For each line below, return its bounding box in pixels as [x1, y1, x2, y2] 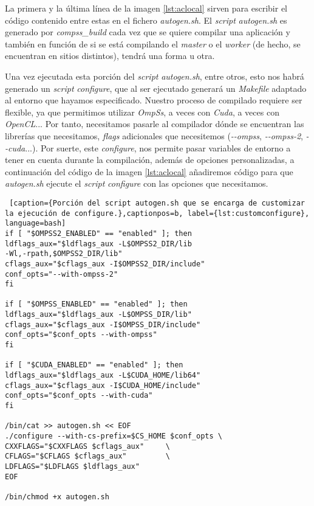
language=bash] [5, 219, 66, 228]
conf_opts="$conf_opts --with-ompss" [5, 330, 157, 339]
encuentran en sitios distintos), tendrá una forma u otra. [5, 49, 215, 62]
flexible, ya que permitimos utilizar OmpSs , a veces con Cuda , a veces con [5, 105, 279, 118]
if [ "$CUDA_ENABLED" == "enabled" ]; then [5, 361, 183, 370]
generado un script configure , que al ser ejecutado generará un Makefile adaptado [5, 81, 307, 94]
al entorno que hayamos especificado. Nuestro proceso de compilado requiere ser [5, 94, 302, 106]
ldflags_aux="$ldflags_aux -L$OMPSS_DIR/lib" [5, 310, 192, 319]
